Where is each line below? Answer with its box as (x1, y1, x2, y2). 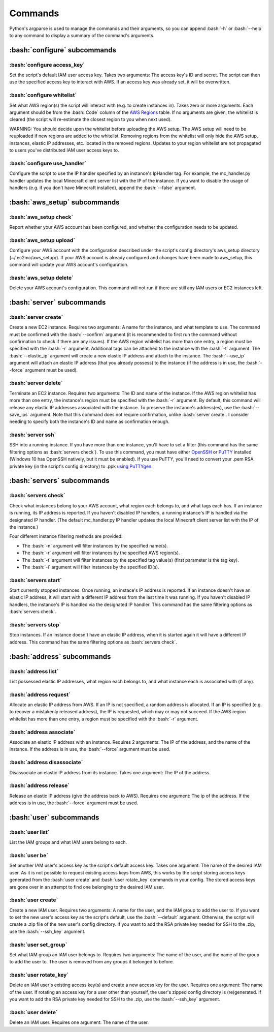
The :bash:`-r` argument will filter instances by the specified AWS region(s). (22, 550, 180, 556)
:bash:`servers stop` (9, 621, 61, 628)
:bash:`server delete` (9, 379, 63, 386)
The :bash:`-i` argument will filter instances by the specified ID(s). (22, 564, 159, 570)
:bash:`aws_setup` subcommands (9, 198, 120, 206)
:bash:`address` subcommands (9, 652, 111, 661)
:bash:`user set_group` (9, 941, 67, 948)
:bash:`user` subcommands (9, 813, 99, 822)
